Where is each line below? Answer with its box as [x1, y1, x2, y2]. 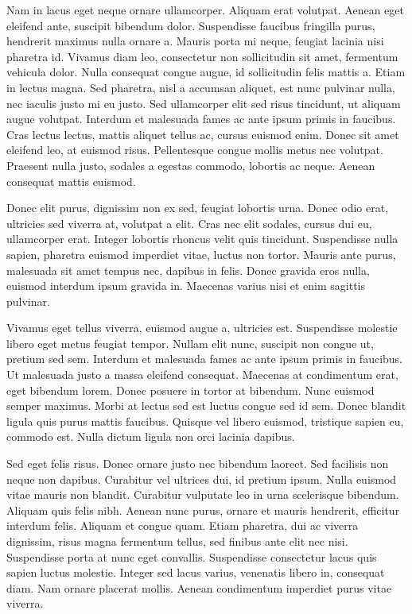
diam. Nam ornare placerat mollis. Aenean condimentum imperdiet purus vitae [6, 579, 392, 596]
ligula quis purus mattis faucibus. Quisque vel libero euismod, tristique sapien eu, [6, 412, 404, 429]
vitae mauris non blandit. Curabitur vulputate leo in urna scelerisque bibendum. [6, 486, 399, 503]
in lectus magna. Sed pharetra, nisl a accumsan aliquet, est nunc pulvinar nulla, [6, 79, 395, 95]
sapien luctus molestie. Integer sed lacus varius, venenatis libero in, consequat [6, 564, 385, 581]
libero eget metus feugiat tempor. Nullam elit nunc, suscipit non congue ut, [6, 334, 374, 351]
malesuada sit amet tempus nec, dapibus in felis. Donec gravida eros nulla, [6, 261, 370, 278]
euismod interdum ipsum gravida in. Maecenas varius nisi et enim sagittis [6, 277, 365, 294]
